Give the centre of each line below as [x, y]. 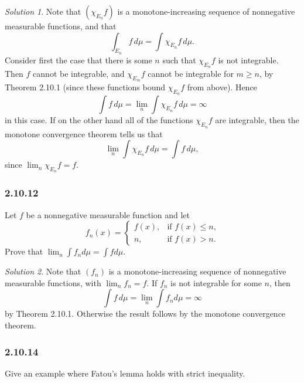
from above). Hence [222, 87]
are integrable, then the [257, 120]
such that [179, 60]
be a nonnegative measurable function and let [108, 214]
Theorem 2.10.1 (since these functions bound [85, 87]
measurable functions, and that [61, 26]
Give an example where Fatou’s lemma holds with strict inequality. [125, 373]
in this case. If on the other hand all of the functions [99, 120]
